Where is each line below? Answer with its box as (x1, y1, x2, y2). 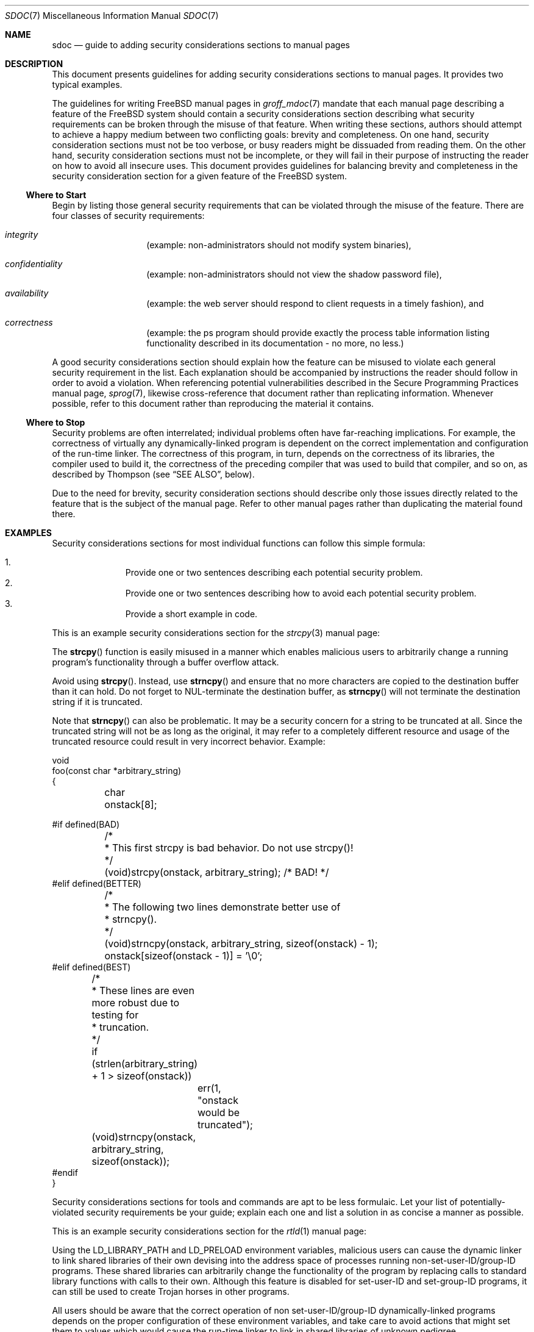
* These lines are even (91, 984, 194, 997)
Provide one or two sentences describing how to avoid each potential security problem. (125, 588, 477, 598)
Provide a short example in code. (125, 609, 258, 619)
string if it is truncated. (52, 696, 143, 707)
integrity (5, 229, 38, 240)
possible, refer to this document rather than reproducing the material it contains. (52, 398, 374, 409)
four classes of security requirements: (52, 210, 205, 221)
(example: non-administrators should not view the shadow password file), (146, 269, 442, 279)
